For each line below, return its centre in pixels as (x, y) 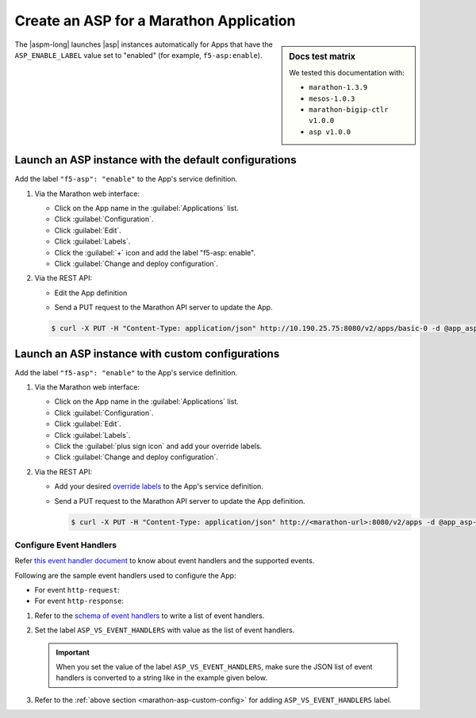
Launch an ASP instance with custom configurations (147, 353)
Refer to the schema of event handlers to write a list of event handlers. (150, 616)
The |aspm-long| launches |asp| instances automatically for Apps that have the (144, 44)
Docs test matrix (322, 56)
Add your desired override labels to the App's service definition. (159, 486)
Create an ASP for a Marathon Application (155, 21)
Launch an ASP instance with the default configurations (155, 160)
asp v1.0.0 (330, 132)
